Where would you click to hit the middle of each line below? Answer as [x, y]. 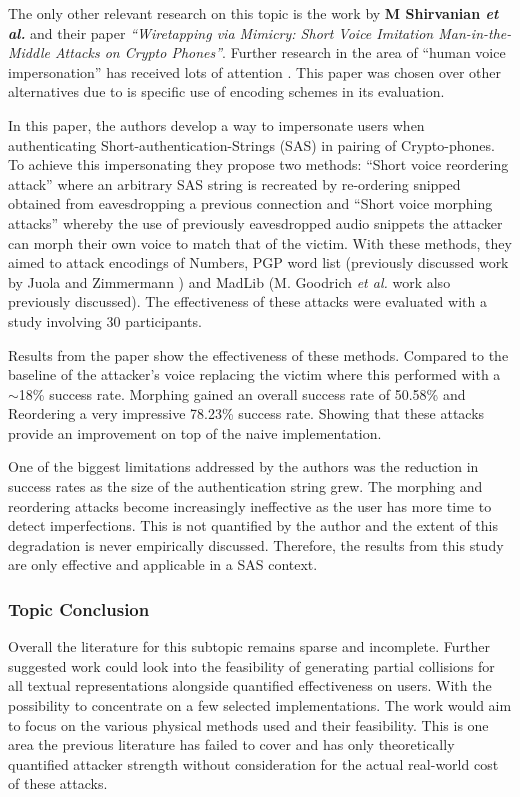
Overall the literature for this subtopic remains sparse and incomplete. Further [249, 646]
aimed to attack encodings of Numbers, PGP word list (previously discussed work [258, 262]
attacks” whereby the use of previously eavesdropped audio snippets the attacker [255, 222]
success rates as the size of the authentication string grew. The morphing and [245, 486]
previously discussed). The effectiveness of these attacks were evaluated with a [247, 301]
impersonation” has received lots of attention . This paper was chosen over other [254, 71]
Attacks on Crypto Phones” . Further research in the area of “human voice [280, 52]
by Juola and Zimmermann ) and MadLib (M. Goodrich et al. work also [229, 281]
